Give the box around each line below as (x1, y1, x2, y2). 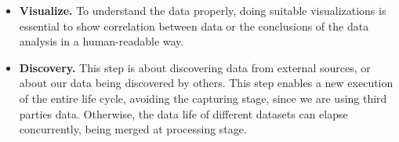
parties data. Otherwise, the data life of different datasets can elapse (19, 105, 348, 122)
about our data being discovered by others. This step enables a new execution (19, 75, 394, 91)
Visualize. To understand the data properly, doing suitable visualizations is (19, 2, 386, 18)
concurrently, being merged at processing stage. (19, 121, 247, 137)
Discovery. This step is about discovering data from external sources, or (19, 59, 371, 75)
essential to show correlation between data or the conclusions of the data (19, 17, 369, 34)
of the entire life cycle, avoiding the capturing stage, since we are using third (19, 89, 387, 106)
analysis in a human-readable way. (19, 33, 184, 49)
